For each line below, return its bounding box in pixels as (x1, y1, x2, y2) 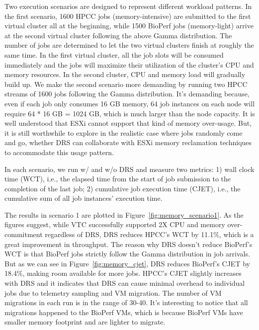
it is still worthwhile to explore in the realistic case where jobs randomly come (4, 127, 243, 138)
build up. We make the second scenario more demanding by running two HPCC (4, 79, 248, 89)
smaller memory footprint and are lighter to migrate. (4, 317, 166, 327)
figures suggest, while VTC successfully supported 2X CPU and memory (4, 219, 225, 230)
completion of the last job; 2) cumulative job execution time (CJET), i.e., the (4, 183, 241, 193)
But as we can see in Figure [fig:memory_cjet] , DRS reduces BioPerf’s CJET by (4, 258, 250, 268)
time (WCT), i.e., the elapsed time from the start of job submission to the (4, 173, 231, 184)
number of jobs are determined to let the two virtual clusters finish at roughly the (4, 40, 254, 50)
